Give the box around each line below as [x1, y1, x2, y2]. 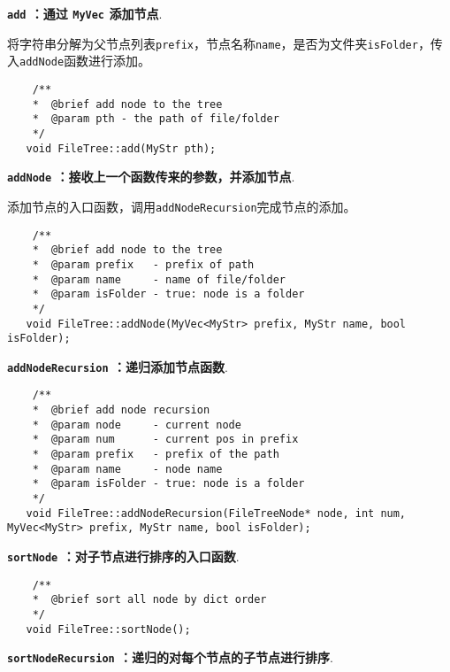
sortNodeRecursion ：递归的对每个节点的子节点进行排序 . [7, 648, 333, 667]
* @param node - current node [32, 418, 241, 431]
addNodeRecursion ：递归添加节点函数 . [7, 357, 228, 375]
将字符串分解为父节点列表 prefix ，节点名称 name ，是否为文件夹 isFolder [7, 34, 418, 52]
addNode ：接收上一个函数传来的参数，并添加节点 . [7, 167, 295, 186]
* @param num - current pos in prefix [32, 433, 299, 446]
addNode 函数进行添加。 [19, 51, 151, 70]
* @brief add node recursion [32, 404, 210, 417]
